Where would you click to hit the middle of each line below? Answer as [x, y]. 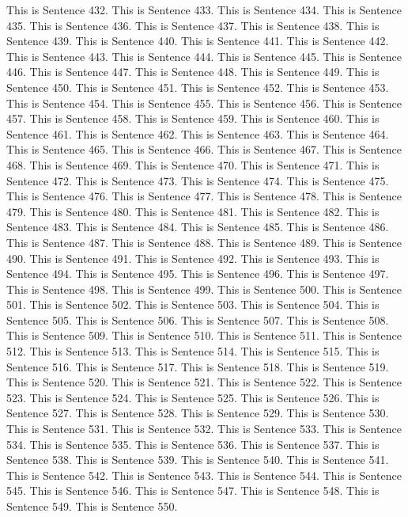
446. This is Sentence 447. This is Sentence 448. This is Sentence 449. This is [193, 72]
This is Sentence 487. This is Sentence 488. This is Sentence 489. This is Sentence [204, 242]
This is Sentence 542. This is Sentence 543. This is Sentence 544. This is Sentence [204, 475]
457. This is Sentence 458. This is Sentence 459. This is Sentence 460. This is [193, 118]
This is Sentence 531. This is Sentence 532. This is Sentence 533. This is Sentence [204, 429]
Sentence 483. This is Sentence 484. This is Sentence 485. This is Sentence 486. [198, 227]
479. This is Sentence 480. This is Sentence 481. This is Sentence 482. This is [193, 211]
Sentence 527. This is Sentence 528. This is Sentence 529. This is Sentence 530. [198, 413]
